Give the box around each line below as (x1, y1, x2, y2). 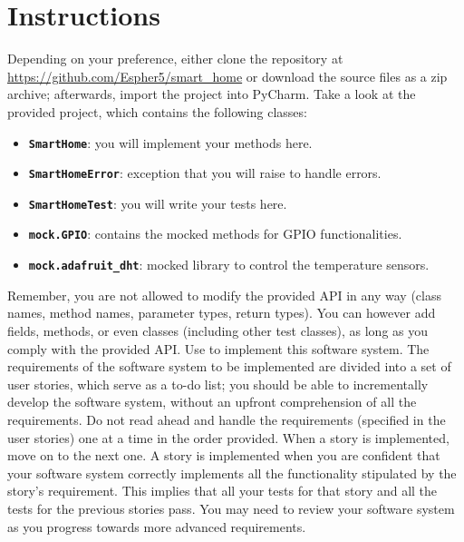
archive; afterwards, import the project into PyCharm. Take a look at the (7, 84, 416, 103)
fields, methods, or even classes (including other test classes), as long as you (7, 320, 429, 340)
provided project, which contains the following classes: (7, 102, 307, 121)
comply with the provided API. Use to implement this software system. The (7, 339, 430, 358)
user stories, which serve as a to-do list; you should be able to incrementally (7, 374, 429, 393)
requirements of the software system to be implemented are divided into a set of (7, 357, 451, 376)
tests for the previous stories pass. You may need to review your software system (7, 498, 455, 517)
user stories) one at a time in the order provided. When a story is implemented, (7, 428, 449, 447)
